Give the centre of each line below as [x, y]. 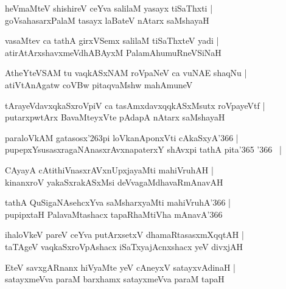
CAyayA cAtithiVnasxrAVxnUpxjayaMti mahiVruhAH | [109, 169]
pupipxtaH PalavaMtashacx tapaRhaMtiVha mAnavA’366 [114, 214]
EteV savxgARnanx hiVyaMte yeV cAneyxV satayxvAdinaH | [120, 267]
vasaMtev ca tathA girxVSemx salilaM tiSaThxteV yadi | [112, 40]
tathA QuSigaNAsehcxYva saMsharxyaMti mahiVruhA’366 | [118, 202]
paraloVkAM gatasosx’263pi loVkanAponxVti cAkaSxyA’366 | [122, 137]
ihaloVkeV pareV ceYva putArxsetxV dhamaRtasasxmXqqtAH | [124, 235]
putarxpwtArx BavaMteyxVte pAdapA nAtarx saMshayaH [115, 117]
